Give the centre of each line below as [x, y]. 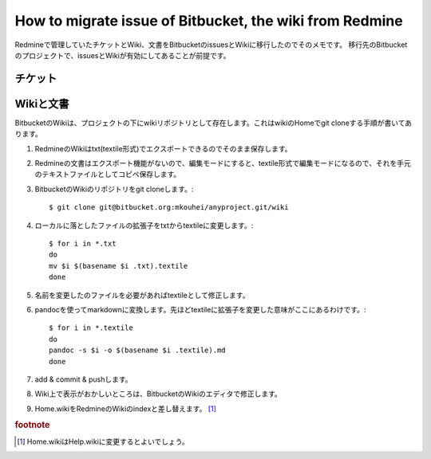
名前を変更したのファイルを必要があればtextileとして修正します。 [142, 295]
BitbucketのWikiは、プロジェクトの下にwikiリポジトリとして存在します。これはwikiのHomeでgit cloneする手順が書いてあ [214, 123]
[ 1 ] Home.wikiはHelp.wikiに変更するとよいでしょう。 [103, 441]
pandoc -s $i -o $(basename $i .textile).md [138, 350]
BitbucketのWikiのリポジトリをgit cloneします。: [114, 189]
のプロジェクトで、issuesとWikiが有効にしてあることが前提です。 [123, 55]
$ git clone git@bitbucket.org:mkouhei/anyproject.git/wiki [169, 208]
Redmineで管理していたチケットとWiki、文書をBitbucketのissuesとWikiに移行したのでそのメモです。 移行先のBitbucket [211, 45]
